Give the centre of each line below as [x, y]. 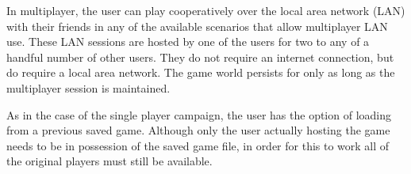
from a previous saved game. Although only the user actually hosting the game [198, 130]
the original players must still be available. [109, 161]
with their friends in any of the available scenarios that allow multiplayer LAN [197, 26]
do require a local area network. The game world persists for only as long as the [201, 72]
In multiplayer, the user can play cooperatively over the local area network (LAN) [206, 10]
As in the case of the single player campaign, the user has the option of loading [199, 114]
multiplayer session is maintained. [88, 87]
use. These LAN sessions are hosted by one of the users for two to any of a [188, 42]
